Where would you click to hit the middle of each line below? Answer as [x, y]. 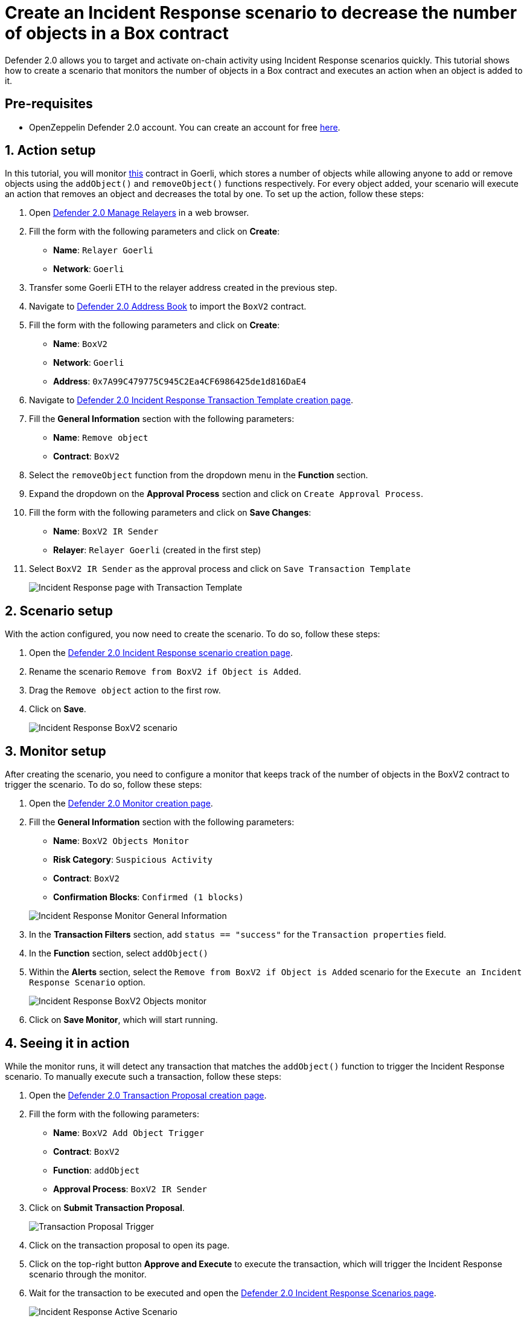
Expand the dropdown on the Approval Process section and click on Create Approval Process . [226, 494]
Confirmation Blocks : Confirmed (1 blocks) [149, 897]
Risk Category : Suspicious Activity [133, 860]
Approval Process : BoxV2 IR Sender [130, 1189]
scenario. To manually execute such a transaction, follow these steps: [143, 1076]
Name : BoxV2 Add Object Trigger [129, 1132]
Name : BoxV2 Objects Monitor [121, 841]
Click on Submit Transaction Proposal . [107, 1207]
